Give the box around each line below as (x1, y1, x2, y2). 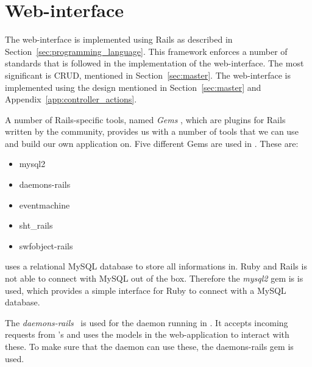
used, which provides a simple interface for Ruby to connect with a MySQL (5, 283, 286, 296)
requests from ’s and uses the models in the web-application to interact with (5, 328, 289, 341)
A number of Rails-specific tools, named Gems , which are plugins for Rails (5, 113, 286, 126)
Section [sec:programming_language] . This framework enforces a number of (5, 45, 288, 57)
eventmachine (19, 198, 70, 211)
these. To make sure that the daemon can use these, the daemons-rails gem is (5, 340, 294, 352)
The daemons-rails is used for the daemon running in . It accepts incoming (5, 316, 288, 329)
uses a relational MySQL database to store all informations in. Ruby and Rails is (5, 260, 307, 273)
